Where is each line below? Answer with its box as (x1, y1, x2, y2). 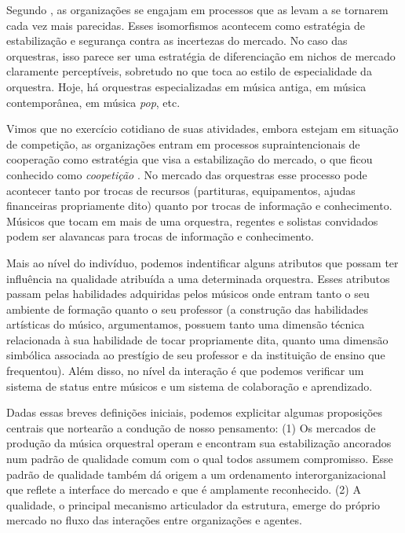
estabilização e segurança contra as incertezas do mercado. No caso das (6, 32, 348, 49)
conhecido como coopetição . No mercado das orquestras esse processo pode (6, 166, 367, 182)
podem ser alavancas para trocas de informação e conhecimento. (6, 228, 314, 244)
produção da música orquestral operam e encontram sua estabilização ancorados (6, 435, 392, 451)
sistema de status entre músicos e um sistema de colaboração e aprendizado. (6, 377, 373, 394)
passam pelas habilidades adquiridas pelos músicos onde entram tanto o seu (6, 285, 370, 302)
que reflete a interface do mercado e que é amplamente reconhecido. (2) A (6, 481, 361, 498)
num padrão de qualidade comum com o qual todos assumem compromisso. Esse (6, 450, 393, 467)
